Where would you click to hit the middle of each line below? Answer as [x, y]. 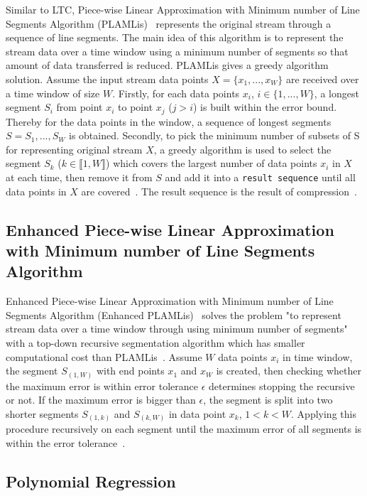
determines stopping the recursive [282, 386]
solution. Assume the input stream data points [107, 79]
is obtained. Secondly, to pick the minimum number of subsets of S [214, 135]
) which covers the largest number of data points [212, 163]
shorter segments [42, 413]
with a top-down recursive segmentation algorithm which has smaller [155, 343]
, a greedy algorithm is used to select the [242, 149]
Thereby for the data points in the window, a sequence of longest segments [169, 121]
